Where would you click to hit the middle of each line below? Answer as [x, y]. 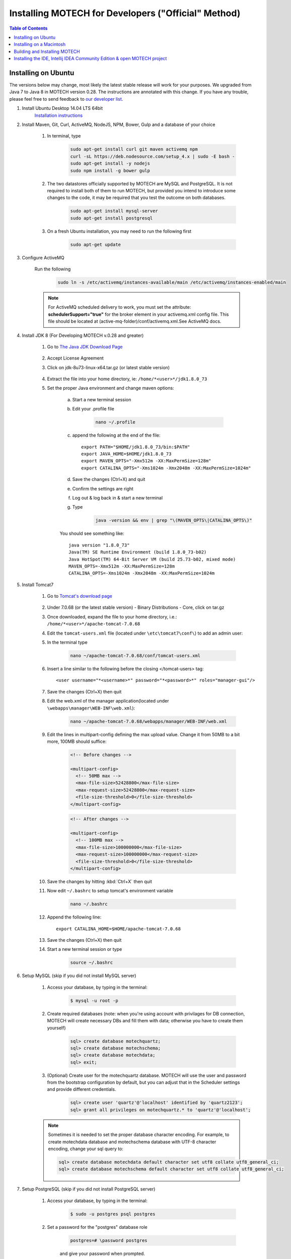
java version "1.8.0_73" [99, 545]
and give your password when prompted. [102, 1253]
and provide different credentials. [82, 1089]
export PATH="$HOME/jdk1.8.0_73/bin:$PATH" [136, 447]
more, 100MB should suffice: [77, 741]
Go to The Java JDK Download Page [85, 346]
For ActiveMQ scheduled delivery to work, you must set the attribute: [120, 307]
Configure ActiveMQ [43, 257]
